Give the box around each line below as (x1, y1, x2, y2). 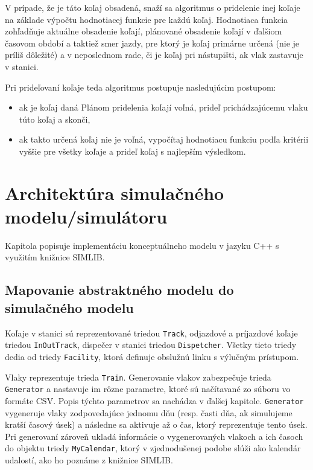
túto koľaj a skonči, (19, 112, 90, 125)
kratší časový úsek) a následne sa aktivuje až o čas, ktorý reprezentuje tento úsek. (5, 418, 308, 431)
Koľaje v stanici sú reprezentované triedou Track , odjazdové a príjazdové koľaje (5, 326, 298, 339)
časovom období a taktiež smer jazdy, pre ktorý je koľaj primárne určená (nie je (5, 36, 300, 49)
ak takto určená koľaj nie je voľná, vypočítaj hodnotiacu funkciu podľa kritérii (19, 133, 309, 146)
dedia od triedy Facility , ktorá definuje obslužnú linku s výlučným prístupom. (5, 350, 299, 362)
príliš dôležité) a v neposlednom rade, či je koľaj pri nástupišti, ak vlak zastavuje (5, 48, 303, 61)
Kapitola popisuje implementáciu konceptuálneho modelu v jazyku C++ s (5, 239, 279, 251)
